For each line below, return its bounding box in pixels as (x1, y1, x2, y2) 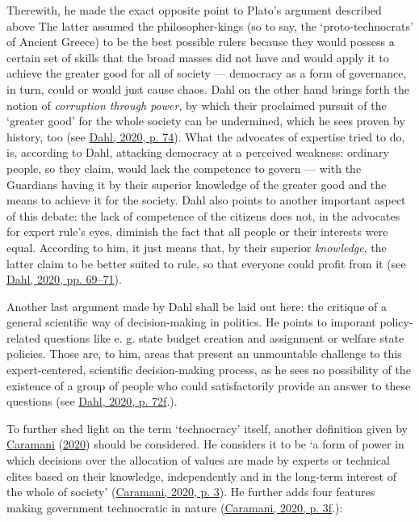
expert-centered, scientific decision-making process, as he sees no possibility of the (6, 361, 411, 378)
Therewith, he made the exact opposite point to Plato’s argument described (6, 2, 382, 18)
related (6, 329, 41, 346)
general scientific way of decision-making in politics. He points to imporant (6, 314, 376, 330)
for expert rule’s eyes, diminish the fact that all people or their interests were (6, 223, 388, 240)
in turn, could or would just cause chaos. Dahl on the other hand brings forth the (6, 80, 409, 97)
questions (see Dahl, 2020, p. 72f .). (6, 393, 178, 410)
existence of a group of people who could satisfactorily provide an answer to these (6, 377, 411, 394)
